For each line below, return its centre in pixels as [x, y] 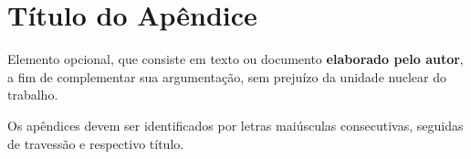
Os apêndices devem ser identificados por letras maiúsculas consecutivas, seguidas [235, 125]
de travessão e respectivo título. [96, 143]
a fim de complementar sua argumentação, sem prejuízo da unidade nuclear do [227, 76]
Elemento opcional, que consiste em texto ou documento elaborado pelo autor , [235, 59]
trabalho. [33, 95]
